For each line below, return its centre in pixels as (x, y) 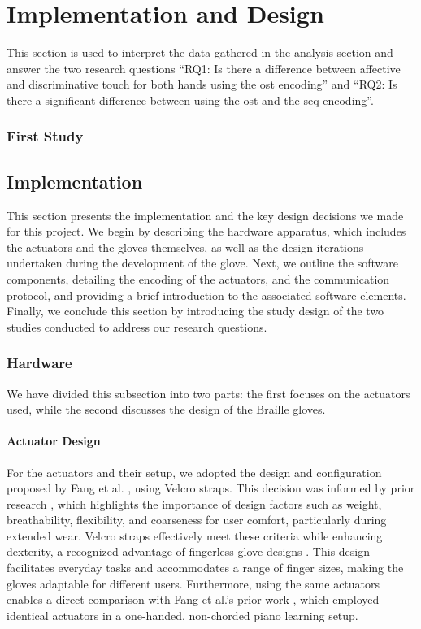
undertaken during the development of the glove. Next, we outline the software (203, 263)
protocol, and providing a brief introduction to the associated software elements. (206, 295)
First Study (45, 136)
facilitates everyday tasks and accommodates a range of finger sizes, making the (205, 568)
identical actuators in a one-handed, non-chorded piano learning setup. (182, 615)
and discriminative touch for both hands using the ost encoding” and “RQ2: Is (202, 84)
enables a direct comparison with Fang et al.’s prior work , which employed (193, 599)
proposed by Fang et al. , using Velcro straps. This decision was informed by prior (211, 488)
